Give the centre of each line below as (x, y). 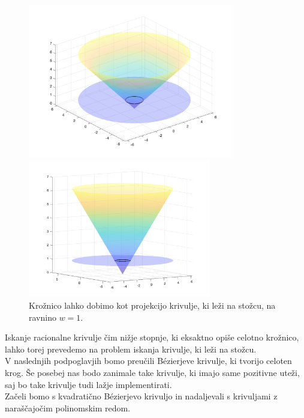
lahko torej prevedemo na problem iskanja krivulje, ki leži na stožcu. (131, 349)
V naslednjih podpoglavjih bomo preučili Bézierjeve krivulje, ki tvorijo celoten (148, 361)
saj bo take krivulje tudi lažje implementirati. (88, 384)
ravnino (43, 317)
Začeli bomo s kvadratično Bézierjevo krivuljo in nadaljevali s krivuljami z (141, 396)
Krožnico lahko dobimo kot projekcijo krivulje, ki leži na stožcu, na (152, 305)
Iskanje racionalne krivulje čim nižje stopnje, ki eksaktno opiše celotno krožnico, (152, 337)
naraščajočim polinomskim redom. (68, 407)
